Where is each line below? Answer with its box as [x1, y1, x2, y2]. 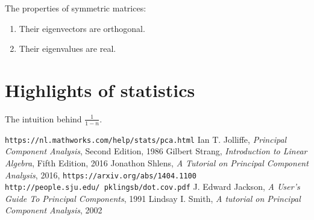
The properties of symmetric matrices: [5, 2, 146, 14]
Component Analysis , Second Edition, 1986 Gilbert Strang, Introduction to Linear [5, 145, 307, 157]
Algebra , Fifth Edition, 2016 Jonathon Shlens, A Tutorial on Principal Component [5, 156, 309, 169]
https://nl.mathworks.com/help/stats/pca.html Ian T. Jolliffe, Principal [5, 133, 287, 145]
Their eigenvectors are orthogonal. [19, 22, 145, 34]
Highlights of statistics [5, 77, 195, 102]
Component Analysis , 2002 [5, 204, 102, 216]
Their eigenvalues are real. [19, 42, 116, 55]
